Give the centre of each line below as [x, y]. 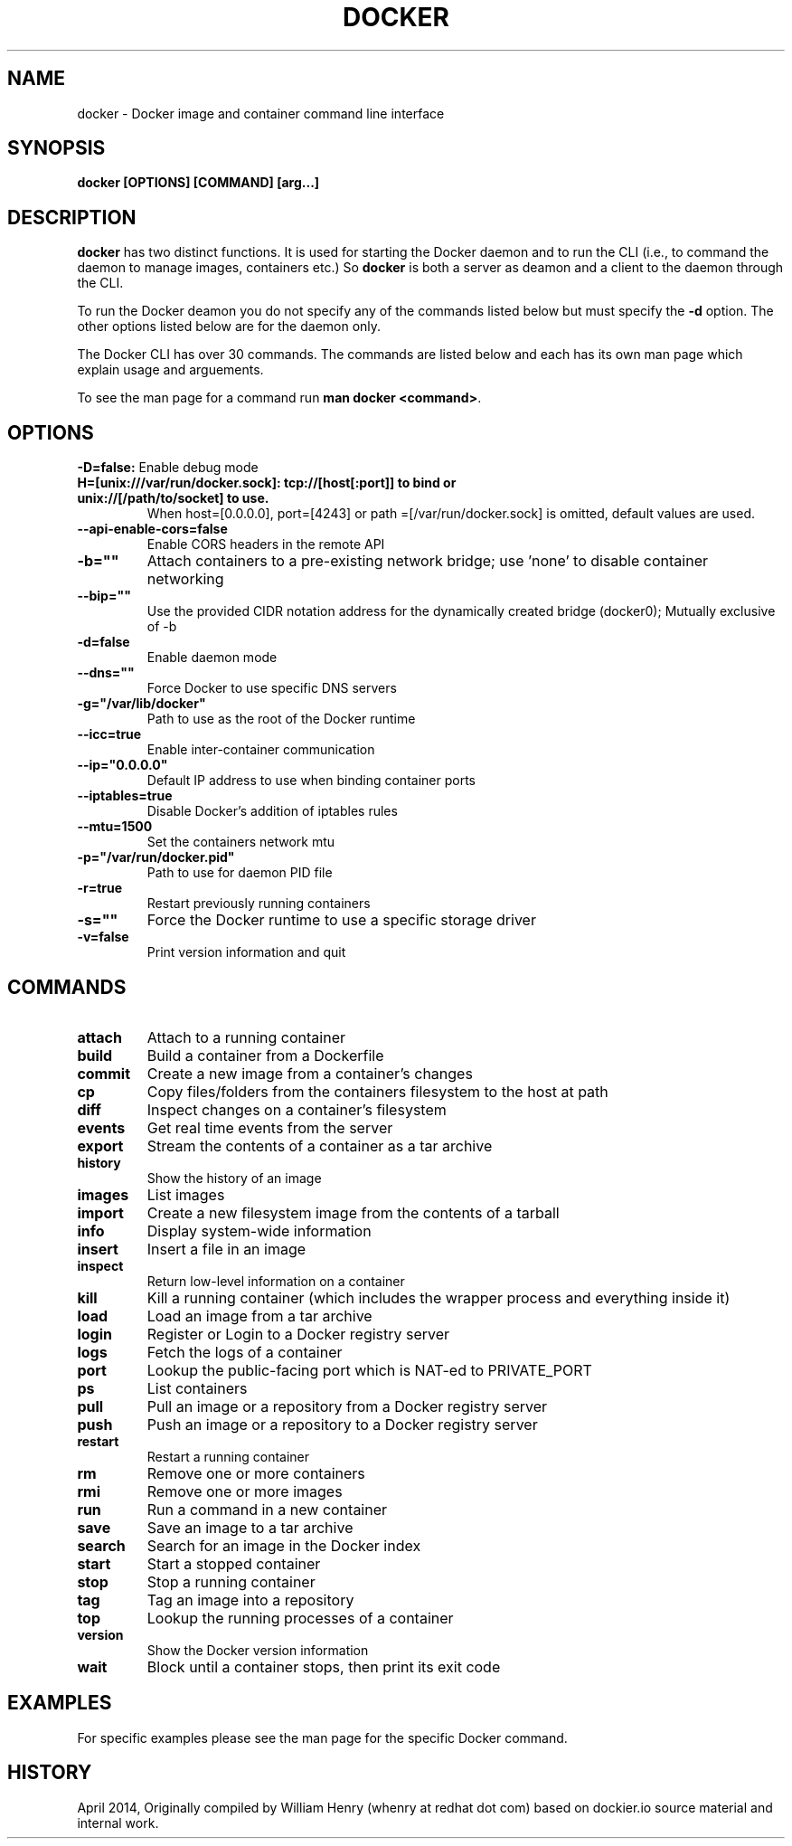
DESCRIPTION [72, 217]
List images [186, 1194]
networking [185, 579]
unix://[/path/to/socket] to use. [173, 498]
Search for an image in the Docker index [284, 1545]
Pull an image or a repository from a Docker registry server [347, 1406]
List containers [197, 1388]
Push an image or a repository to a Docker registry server [342, 1424]
